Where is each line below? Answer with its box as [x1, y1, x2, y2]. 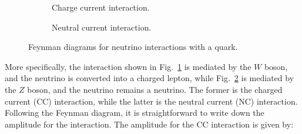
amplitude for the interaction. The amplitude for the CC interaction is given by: [5, 118, 294, 130]
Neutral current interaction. [52, 21, 152, 33]
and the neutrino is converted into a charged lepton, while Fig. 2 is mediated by [5, 72, 294, 84]
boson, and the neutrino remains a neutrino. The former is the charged [27, 83, 283, 95]
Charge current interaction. [52, 1, 150, 13]
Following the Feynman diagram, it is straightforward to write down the [5, 106, 264, 119]
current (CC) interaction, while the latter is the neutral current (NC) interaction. [5, 95, 298, 107]
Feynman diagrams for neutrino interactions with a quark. [28, 41, 238, 53]
